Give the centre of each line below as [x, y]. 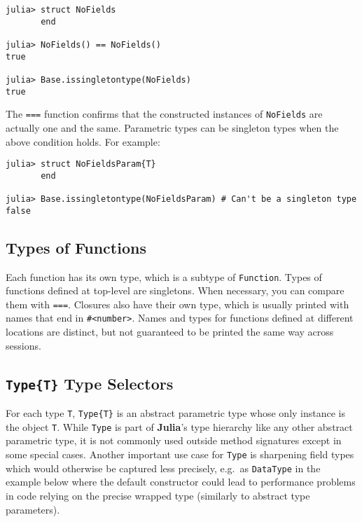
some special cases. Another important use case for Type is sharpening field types [180, 454]
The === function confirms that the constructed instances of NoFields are [164, 114]
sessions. [23, 345]
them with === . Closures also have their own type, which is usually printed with [177, 304]
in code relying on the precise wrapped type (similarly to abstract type [158, 495]
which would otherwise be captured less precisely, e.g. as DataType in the [163, 468]
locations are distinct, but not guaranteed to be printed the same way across [170, 332]
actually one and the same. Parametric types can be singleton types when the [172, 127]
